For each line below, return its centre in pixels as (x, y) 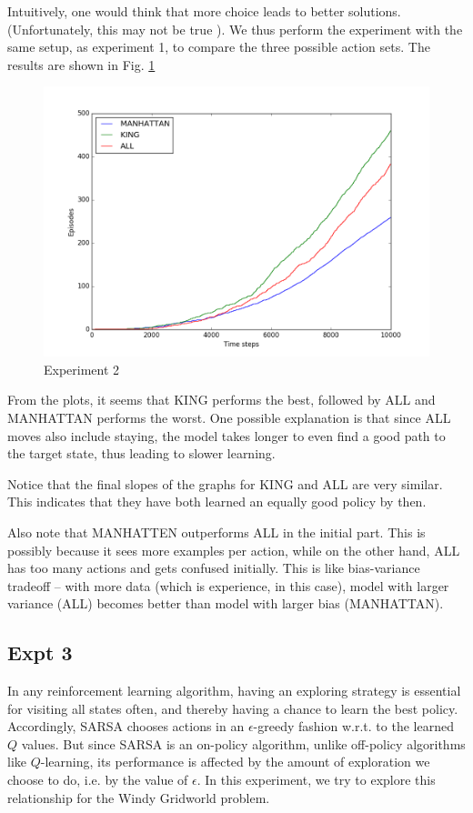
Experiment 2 (82, 369)
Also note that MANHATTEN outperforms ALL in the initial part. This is (216, 532)
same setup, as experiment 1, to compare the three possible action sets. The (219, 47)
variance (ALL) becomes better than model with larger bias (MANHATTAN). (226, 603)
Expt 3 (40, 652)
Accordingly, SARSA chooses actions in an (126, 726)
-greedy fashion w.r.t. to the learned (353, 726)
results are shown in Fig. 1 (81, 64)
